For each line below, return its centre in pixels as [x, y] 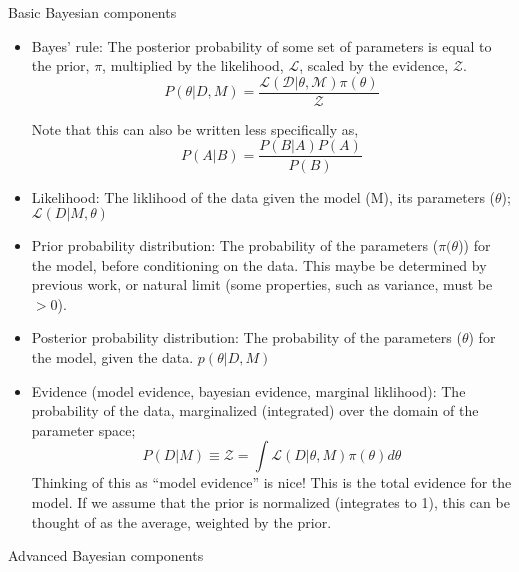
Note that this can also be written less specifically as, [195, 128]
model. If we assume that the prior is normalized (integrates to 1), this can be [270, 502]
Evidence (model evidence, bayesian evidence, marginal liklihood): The [248, 390]
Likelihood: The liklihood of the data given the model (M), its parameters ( [263, 196]
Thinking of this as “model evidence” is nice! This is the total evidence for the [271, 482]
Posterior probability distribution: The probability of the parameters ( [246, 337]
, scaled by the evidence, [374, 65]
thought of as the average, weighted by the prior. [181, 521]
